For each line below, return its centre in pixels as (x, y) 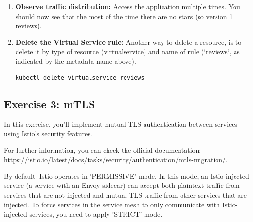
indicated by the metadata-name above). (76, 61)
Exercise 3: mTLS (50, 103)
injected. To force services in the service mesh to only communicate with (112, 204)
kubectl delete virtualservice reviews (80, 78)
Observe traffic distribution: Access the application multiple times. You (128, 6)
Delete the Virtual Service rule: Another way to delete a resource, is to (128, 42)
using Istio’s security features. (48, 133)
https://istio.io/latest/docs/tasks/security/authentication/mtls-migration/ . (116, 159)
